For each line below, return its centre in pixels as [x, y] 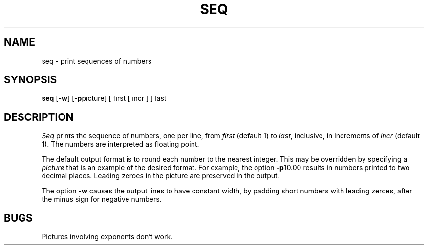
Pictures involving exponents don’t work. [107, 237]
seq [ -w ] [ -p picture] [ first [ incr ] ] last [104, 98]
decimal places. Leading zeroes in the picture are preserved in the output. [160, 176]
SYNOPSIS [31, 80]
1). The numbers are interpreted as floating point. [120, 144]
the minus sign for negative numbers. [102, 199]
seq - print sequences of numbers [97, 61]
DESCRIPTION [39, 117]
